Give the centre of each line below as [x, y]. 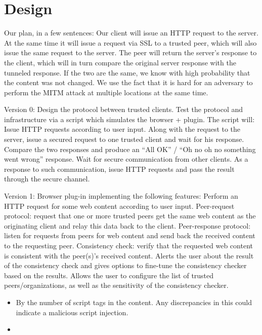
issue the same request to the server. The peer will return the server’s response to [130, 52]
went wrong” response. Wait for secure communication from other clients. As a [126, 159]
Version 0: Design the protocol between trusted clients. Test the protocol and [124, 109]
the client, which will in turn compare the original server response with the [120, 62]
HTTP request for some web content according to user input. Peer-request [119, 206]
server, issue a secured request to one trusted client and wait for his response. [124, 139]
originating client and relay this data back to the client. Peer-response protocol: [127, 225]
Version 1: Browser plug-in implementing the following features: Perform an [121, 196]
